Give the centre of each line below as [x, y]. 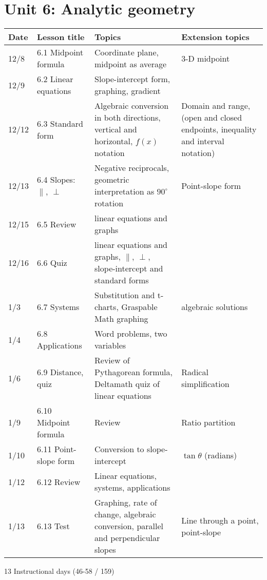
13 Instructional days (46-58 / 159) [59, 571]
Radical [195, 372]
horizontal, [114, 141]
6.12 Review [59, 481]
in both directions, [128, 118]
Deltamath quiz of [127, 384]
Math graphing [121, 319]
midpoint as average [131, 64]
